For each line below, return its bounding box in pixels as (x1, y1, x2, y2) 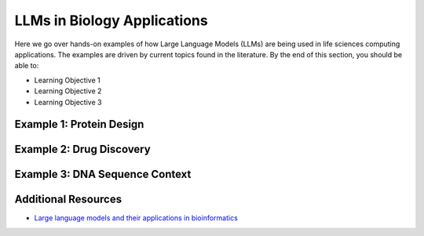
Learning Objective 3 (34, 97, 102, 107)
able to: (14, 61, 39, 71)
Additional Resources (14, 193, 122, 206)
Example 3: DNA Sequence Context (14, 168, 192, 181)
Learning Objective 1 (34, 75, 101, 85)
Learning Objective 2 (34, 86, 102, 96)
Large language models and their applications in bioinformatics (34, 213, 239, 223)
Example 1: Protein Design (14, 118, 144, 131)
